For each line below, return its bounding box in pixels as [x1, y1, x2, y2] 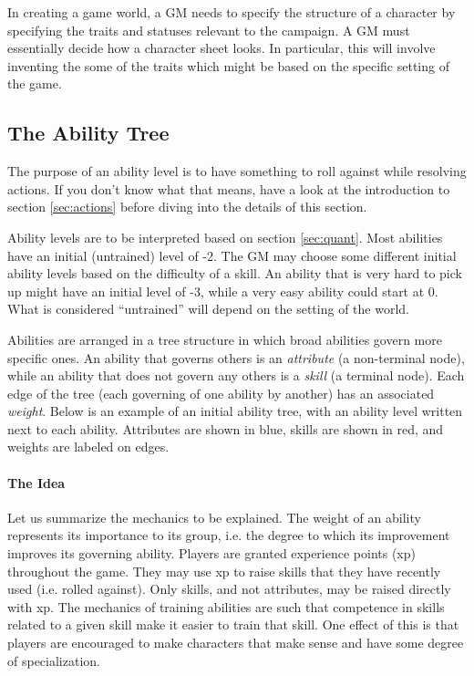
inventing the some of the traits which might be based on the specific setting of [7, 56, 449, 75]
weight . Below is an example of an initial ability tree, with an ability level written [7, 401, 463, 421]
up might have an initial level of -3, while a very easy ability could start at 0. [7, 281, 438, 300]
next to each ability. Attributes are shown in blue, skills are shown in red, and [7, 419, 444, 438]
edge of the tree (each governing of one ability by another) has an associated [7, 383, 435, 402]
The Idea [7, 473, 66, 492]
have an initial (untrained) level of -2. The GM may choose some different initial [7, 245, 457, 265]
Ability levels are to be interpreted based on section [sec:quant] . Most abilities [7, 227, 443, 246]
